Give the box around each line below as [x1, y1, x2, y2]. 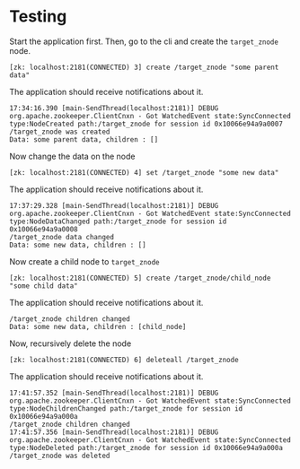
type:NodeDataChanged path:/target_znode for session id [9, 217, 227, 226]
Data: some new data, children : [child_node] [9, 322, 187, 331]
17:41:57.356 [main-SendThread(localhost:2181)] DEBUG [9, 428, 219, 437]
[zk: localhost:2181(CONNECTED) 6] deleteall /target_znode [9, 355, 240, 364]
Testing [9, 6, 67, 27]
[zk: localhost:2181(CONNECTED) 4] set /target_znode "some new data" [9, 168, 279, 177]
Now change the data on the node [9, 151, 136, 161]
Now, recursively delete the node [9, 338, 132, 349]
